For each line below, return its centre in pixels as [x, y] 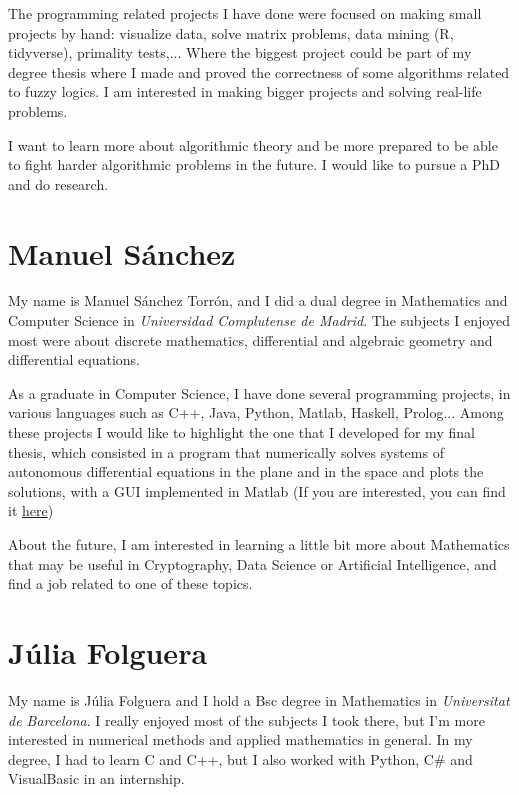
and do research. [58, 183]
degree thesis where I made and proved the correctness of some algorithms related [259, 71]
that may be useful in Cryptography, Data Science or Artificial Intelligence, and [252, 563]
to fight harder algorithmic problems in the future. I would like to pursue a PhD [254, 164]
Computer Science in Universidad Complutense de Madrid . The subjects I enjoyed [259, 320]
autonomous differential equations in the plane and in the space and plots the [246, 471]
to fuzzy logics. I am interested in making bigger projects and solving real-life [245, 91]
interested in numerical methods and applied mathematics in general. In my [240, 739]
